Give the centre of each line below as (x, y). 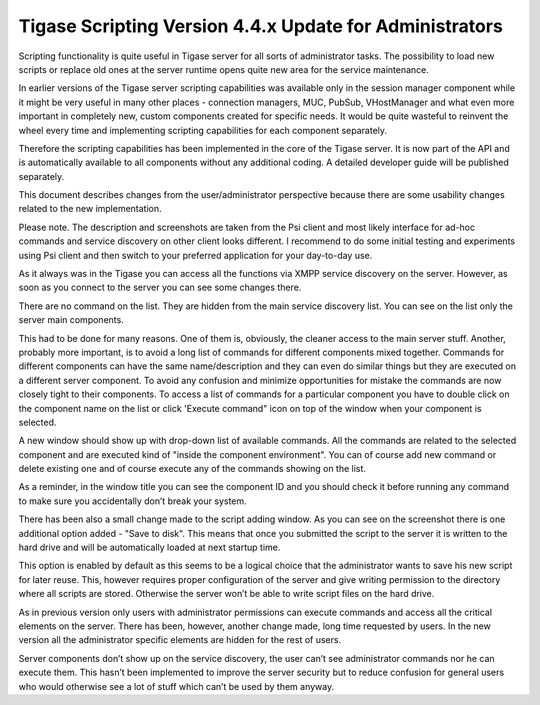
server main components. (71, 320)
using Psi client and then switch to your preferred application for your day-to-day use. (195, 255)
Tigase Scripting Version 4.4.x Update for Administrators (261, 26)
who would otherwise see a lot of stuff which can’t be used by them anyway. (176, 686)
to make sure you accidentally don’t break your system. (132, 501)
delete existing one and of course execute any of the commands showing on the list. (192, 469)
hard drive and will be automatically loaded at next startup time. (149, 547)
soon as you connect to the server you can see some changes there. (160, 287)
